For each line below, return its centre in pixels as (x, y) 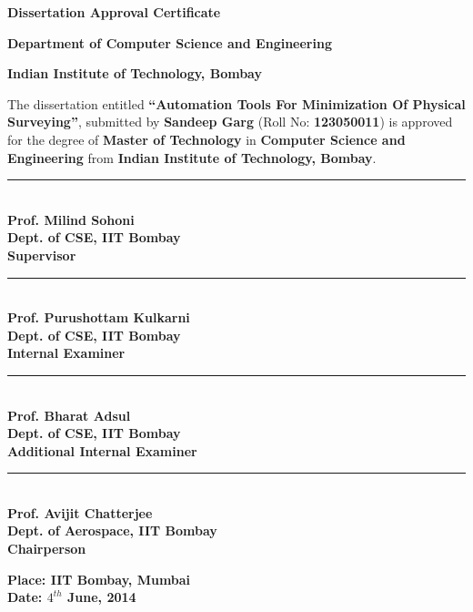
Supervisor (42, 255)
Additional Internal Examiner (102, 450)
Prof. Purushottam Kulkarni (99, 317)
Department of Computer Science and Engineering (170, 42)
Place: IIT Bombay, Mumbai (99, 579)
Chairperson (47, 549)
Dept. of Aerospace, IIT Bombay (112, 530)
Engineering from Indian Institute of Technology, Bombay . (192, 157)
